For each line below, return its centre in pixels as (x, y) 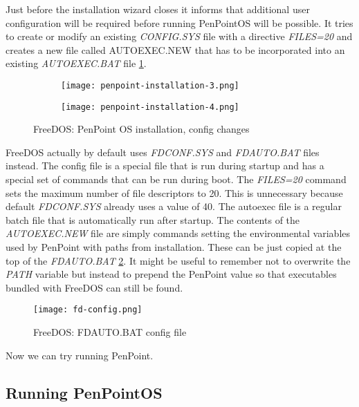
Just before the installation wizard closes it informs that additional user (158, 9)
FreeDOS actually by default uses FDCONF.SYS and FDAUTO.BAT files (163, 152)
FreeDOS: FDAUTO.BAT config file (110, 332)
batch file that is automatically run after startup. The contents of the (153, 219)
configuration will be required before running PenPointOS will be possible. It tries (179, 22)
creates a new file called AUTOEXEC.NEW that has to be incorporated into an (175, 49)
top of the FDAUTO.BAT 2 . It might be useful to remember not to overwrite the (178, 260)
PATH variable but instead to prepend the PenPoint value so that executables (171, 274)
